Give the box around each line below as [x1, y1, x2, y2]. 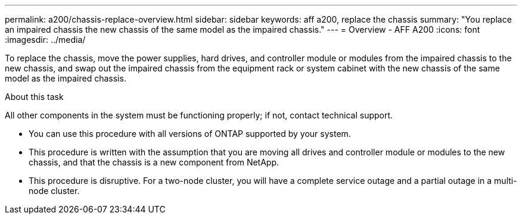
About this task [5, 92, 64, 102]
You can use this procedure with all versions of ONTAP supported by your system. [29, 129, 351, 139]
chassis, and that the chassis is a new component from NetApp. [29, 157, 279, 167]
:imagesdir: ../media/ [5, 35, 86, 45]
